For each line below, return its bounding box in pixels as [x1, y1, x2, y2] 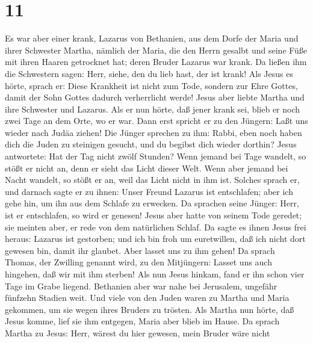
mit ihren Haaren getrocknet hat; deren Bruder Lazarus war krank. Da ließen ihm [5, 55, 307, 68]
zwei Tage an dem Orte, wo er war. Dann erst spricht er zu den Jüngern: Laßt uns [5, 114, 308, 127]
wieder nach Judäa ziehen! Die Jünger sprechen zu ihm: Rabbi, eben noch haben [5, 126, 302, 138]
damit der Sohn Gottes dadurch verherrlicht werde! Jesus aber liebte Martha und [5, 91, 305, 104]
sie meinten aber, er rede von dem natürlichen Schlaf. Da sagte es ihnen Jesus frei [5, 220, 306, 233]
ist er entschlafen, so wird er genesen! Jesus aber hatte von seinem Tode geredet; [5, 209, 302, 221]
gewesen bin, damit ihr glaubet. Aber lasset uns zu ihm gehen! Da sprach [5, 244, 275, 256]
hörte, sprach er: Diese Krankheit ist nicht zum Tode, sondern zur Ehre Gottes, [5, 79, 298, 91]
